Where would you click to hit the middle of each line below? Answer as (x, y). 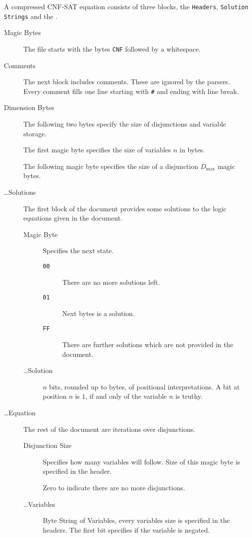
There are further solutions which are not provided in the (148, 344)
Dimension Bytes (29, 107)
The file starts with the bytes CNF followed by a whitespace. (112, 48)
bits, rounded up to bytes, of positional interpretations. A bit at (144, 386)
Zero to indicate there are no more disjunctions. (114, 488)
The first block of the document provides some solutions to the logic (125, 208)
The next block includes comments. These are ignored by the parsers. (127, 82)
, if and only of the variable (126, 396)
